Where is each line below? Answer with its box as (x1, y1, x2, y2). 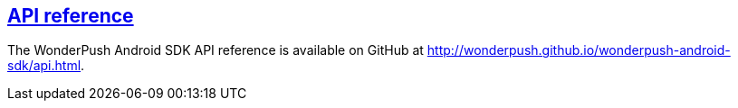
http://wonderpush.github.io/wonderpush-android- (427, 42, 731, 58)
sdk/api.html (7, 58, 81, 74)
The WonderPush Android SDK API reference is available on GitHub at (7, 42, 424, 58)
